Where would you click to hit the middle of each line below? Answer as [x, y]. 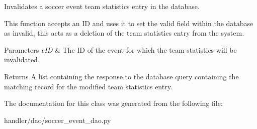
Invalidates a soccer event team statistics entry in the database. [102, 6]
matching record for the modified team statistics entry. [88, 86]
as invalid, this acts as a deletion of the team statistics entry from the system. [124, 33]
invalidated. [22, 59]
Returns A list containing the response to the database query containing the [121, 76]
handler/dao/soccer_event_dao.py [58, 120]
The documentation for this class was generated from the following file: [113, 103]
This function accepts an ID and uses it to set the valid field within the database [129, 23]
